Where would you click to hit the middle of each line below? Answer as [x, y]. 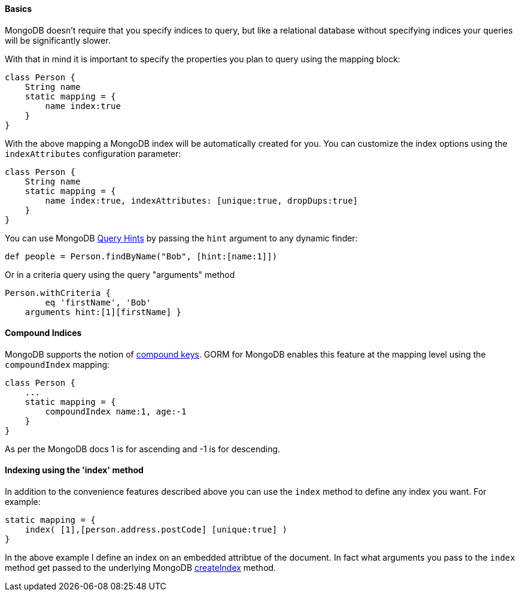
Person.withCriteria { [58, 293]
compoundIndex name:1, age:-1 [116, 411]
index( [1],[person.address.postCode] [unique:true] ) [156, 530]
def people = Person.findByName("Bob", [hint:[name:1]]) [141, 256]
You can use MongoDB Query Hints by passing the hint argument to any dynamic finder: [181, 238]
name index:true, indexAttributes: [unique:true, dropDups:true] [202, 200]
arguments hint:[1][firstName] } [103, 312]
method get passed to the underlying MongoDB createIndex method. [141, 568]
